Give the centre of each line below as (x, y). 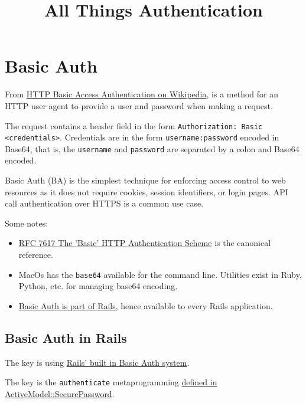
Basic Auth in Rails (66, 337)
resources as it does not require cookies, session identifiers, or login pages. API (147, 191)
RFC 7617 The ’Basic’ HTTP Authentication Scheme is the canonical (145, 243)
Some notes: (27, 223)
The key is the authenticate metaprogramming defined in (111, 382)
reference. (36, 255)
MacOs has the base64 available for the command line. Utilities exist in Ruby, (160, 274)
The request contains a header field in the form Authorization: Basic (134, 125)
